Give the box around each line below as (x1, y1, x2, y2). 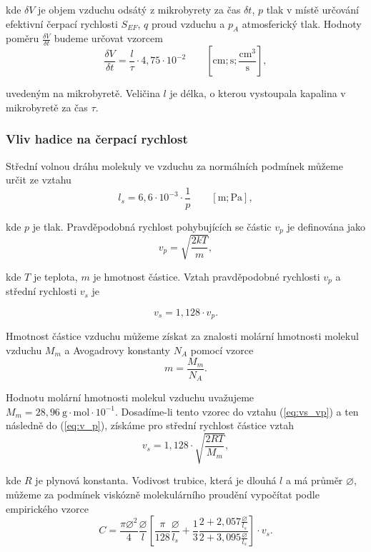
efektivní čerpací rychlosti (6, 16, 118, 31)
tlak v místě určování (266, 2, 359, 16)
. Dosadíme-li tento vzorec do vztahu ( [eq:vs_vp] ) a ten (114, 403, 359, 418)
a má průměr (285, 473, 343, 488)
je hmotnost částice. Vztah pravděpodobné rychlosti (93, 269, 320, 283)
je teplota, (33, 269, 78, 283)
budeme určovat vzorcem (54, 31, 163, 46)
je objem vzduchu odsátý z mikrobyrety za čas (38, 2, 241, 16)
